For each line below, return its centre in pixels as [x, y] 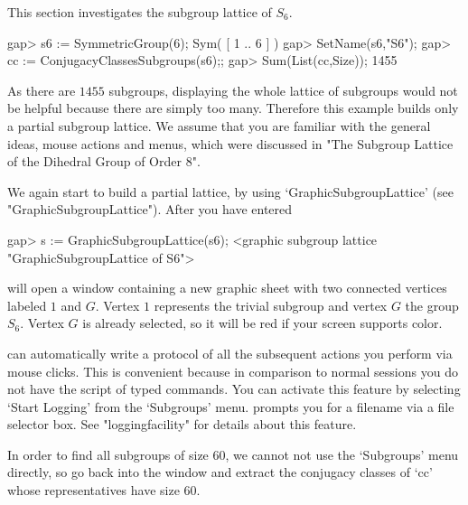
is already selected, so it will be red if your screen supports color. [262, 323]
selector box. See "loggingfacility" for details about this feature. [182, 424]
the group [432, 305]
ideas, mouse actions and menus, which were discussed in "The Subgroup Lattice [230, 143]
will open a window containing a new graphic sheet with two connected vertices [227, 288]
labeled [27, 305]
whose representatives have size [94, 490]
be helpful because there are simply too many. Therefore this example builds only [233, 108]
